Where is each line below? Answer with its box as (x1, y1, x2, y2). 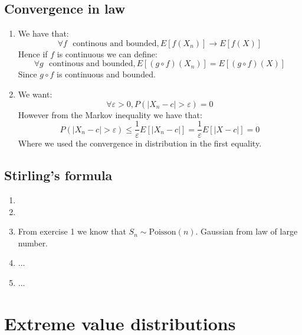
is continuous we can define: (57, 47, 157, 60)
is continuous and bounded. (57, 68, 156, 80)
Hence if (18, 47, 48, 60)
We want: (18, 87, 52, 100)
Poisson (149, 228, 176, 237)
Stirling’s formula (4, 166, 113, 184)
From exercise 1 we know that (18, 225, 126, 238)
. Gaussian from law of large (195, 225, 298, 238)
